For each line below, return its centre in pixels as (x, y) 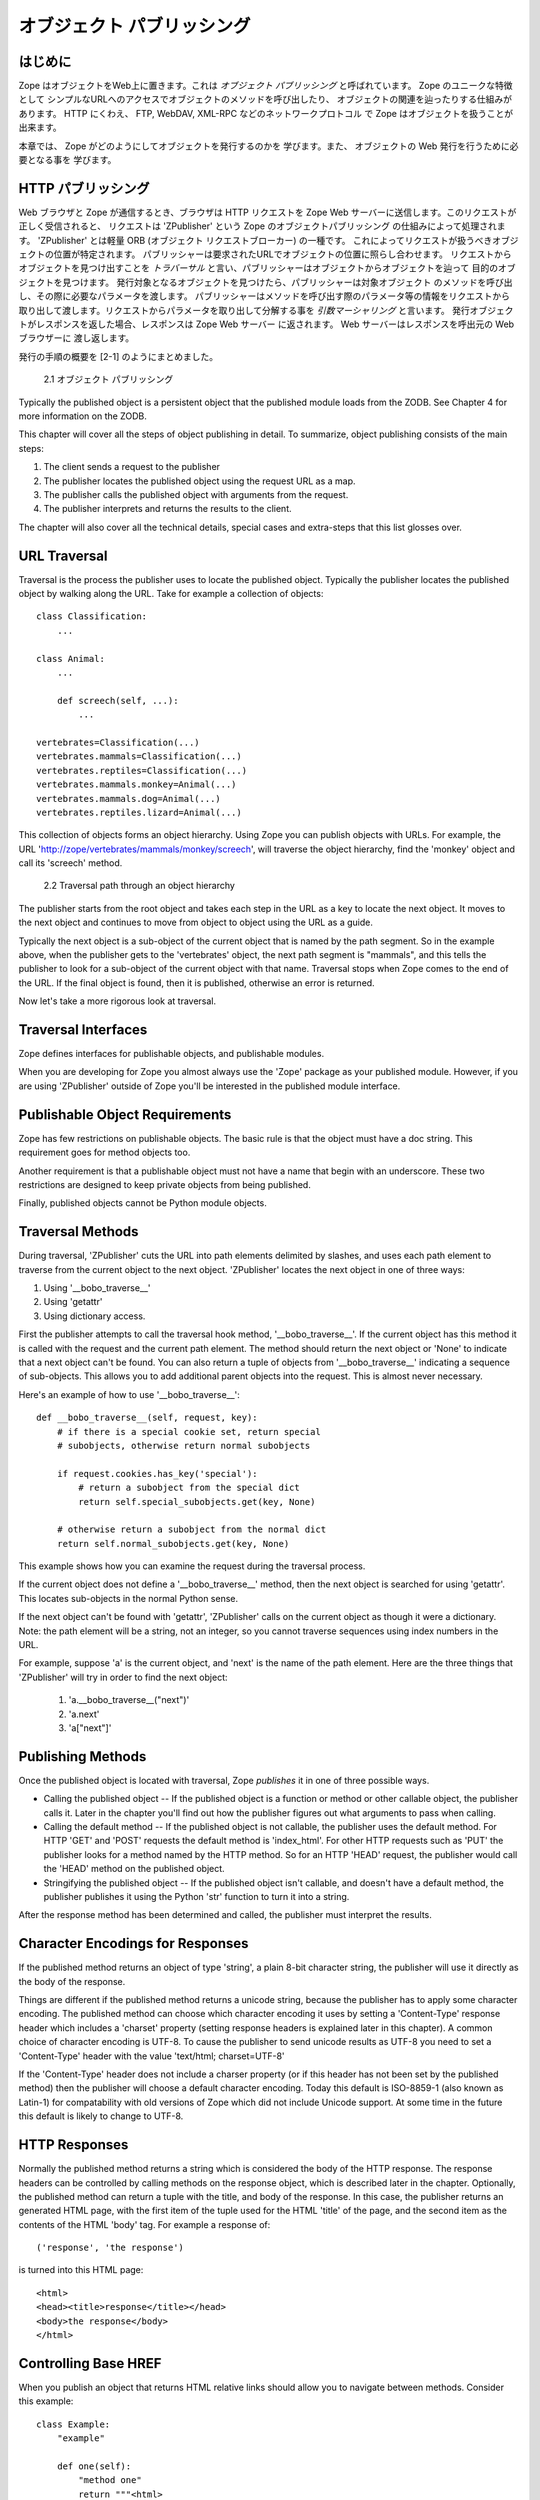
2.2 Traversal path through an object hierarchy (139, 886)
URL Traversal (63, 555)
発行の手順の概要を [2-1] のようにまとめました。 (118, 356)
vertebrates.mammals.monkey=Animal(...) (136, 784)
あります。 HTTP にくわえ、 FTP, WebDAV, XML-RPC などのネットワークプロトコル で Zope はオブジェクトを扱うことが (266, 113)
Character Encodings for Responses (133, 1943)
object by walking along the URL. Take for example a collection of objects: (171, 594)
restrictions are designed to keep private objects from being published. (165, 1184)
